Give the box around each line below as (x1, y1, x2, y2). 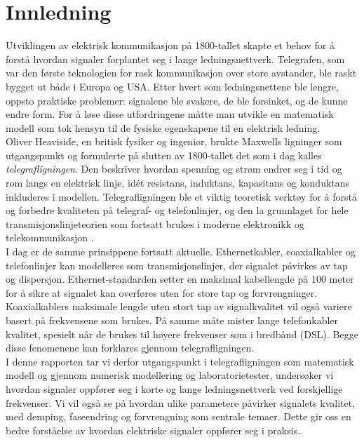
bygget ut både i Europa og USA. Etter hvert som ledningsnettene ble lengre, (6, 79, 339, 93)
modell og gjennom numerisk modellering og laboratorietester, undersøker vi (6, 368, 334, 382)
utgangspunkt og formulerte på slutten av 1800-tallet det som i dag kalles (6, 147, 322, 162)
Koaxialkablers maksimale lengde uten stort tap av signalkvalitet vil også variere (6, 299, 352, 314)
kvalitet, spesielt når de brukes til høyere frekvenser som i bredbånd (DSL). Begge (6, 326, 358, 341)
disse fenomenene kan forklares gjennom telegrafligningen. (6, 340, 255, 355)
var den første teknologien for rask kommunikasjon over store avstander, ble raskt (6, 65, 357, 80)
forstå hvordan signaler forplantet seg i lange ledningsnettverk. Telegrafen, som (6, 51, 345, 66)
